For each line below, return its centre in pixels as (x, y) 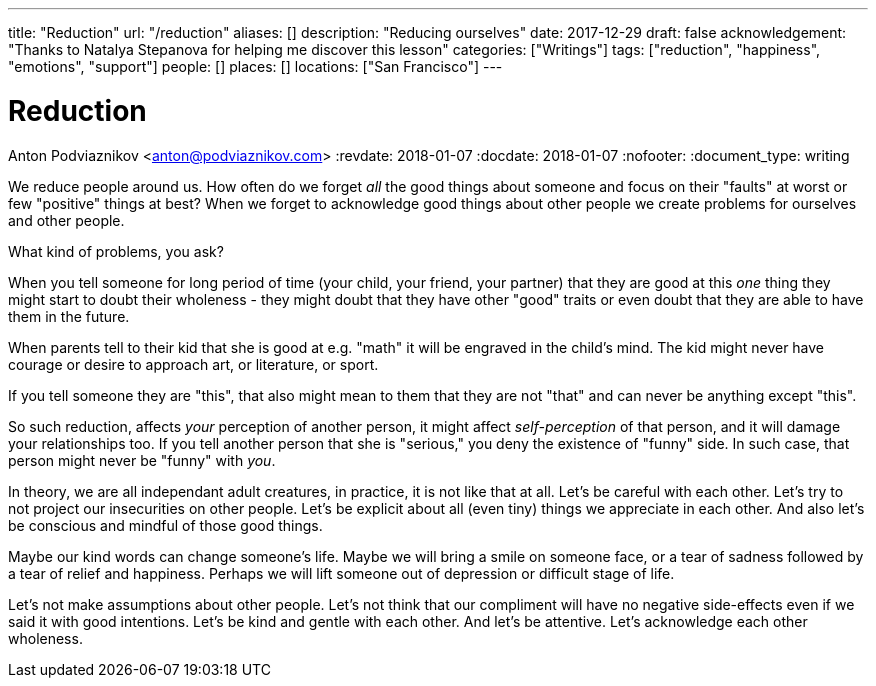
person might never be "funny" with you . (142, 460)
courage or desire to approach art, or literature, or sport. (193, 364)
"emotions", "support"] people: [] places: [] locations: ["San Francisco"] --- (255, 66)
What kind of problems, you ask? (116, 251)
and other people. (66, 220)
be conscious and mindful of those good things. (165, 525)
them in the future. (69, 316)
